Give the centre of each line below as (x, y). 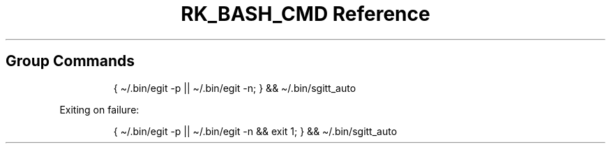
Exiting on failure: (99, 109)
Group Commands (70, 61)
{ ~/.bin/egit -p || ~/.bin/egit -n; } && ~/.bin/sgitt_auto (235, 88)
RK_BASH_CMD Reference (305, 14)
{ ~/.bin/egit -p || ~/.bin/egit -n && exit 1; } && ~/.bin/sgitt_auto (255, 131)
